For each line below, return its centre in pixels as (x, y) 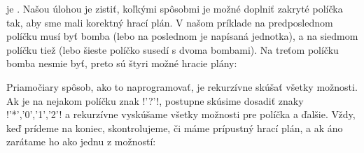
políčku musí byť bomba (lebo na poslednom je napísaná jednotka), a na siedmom (182, 36)
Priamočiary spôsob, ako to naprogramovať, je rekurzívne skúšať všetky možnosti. (182, 86)
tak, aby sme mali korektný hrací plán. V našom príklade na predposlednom (170, 22)
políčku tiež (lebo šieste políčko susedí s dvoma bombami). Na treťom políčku (173, 49)
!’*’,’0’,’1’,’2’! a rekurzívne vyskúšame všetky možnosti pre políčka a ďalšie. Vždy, (181, 114)
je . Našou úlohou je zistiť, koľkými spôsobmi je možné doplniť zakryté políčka (175, 8)
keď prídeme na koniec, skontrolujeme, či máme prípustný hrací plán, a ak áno (175, 127)
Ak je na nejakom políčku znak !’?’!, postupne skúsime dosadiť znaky (155, 100)
